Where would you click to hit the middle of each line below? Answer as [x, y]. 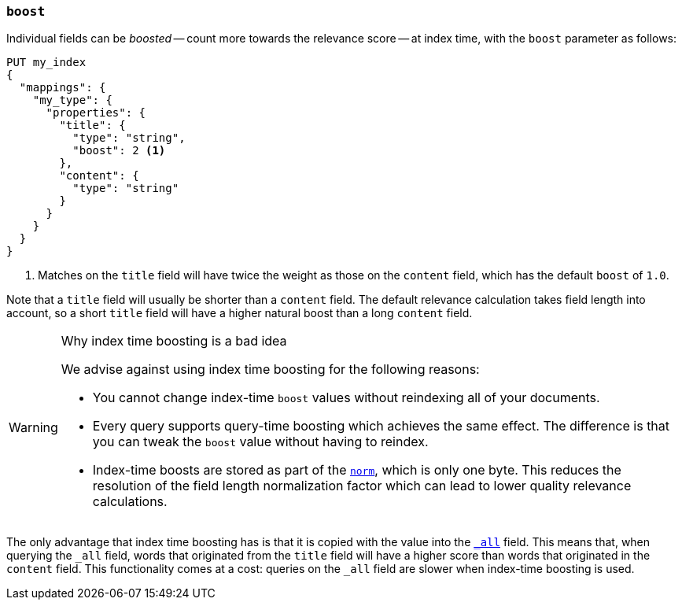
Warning [33, 428]
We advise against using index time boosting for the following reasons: [270, 370]
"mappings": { [63, 88]
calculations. [130, 502]
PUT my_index [46, 63]
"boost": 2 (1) [119, 151]
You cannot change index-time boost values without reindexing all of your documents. [346, 398]
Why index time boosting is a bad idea [174, 341]
